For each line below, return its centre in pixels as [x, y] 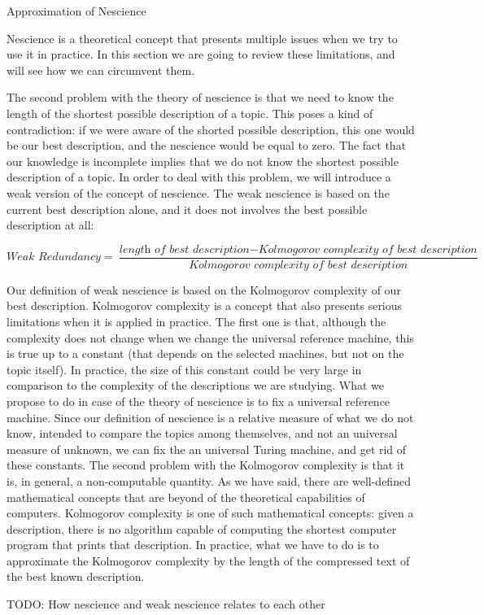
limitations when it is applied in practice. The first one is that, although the [196, 321]
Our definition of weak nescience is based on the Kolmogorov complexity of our [204, 289]
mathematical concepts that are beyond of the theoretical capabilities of [186, 497]
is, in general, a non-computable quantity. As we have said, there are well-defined [209, 480]
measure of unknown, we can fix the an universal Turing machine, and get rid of [207, 449]
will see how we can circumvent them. [101, 70]
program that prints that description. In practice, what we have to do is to [193, 545]
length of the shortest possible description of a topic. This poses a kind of [190, 113]
